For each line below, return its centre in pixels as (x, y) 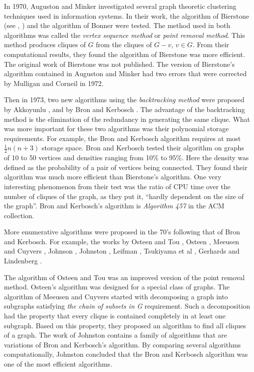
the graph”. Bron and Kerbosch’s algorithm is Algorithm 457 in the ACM (114, 206)
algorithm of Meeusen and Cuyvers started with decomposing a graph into (116, 296)
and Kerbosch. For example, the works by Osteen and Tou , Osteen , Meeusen (122, 241)
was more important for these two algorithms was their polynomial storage (116, 129)
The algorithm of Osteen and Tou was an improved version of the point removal (124, 277)
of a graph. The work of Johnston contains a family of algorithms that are (116, 335)
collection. (19, 215)
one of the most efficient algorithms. (58, 364)
